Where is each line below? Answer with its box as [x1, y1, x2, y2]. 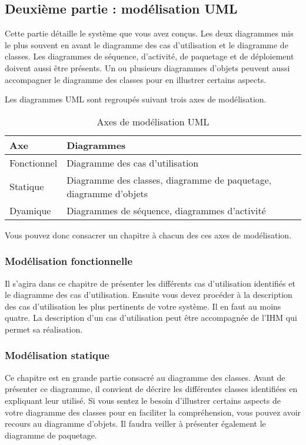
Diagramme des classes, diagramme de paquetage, [66, 172, 272, 187]
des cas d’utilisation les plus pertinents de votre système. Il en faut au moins [5, 300, 281, 312]
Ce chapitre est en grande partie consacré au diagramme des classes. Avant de [5, 371, 285, 383]
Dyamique [9, 203, 51, 217]
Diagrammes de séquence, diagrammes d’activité [66, 203, 266, 217]
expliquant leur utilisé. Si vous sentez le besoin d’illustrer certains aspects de [5, 394, 281, 406]
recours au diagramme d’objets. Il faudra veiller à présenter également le [5, 417, 266, 430]
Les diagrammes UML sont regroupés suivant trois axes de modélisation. [5, 93, 267, 105]
